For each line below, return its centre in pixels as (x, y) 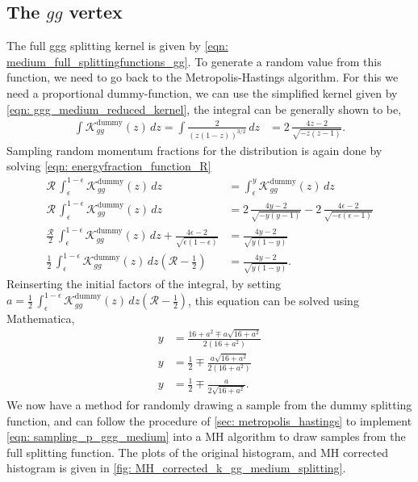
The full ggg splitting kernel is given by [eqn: (117, 46)
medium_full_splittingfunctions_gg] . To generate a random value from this (194, 61)
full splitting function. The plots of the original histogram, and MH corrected (197, 452)
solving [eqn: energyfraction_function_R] (109, 166)
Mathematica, (41, 318)
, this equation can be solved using (274, 300)
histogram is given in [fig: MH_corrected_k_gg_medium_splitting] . (176, 468)
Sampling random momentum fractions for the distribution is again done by (194, 150)
